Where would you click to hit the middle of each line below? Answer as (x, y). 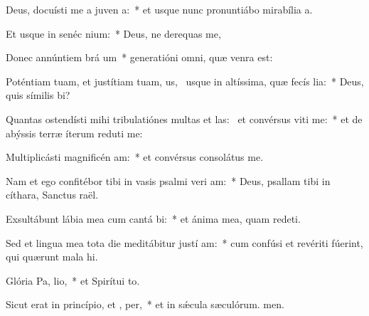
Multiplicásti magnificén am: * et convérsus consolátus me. (135, 157)
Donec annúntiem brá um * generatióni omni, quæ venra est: (139, 57)
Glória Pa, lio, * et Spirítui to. (73, 280)
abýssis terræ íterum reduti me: (74, 133)
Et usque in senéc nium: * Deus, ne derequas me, (113, 33)
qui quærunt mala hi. (52, 257)
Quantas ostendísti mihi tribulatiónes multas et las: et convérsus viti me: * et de (184, 118)
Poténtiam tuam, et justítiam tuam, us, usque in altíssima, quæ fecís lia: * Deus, (185, 81)
